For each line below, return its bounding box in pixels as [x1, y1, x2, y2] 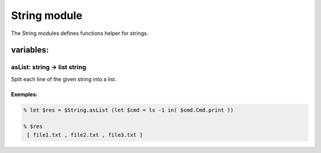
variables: [11, 45, 49, 55]
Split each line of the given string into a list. [11, 75, 117, 82]
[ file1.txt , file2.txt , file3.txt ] [27, 131, 143, 138]
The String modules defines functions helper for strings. [11, 30, 149, 37]
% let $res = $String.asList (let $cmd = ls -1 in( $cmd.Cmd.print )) [23, 107, 234, 113]
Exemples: [11, 91, 38, 98]
